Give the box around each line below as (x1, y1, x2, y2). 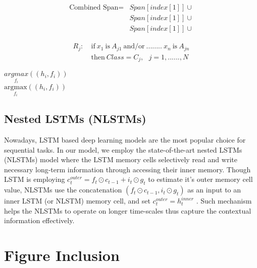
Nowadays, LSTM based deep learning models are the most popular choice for (4, 134, 246, 145)
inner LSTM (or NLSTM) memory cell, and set (4, 195, 150, 206)
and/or (123, 43, 145, 50)
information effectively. (4, 215, 75, 226)
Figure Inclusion (4, 245, 120, 265)
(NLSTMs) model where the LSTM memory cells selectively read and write (4, 154, 237, 165)
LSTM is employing (4, 174, 65, 184)
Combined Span (69, 4, 119, 12)
